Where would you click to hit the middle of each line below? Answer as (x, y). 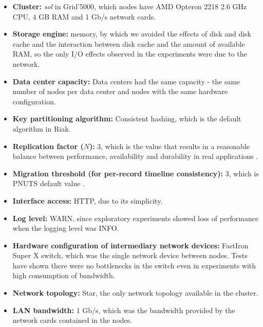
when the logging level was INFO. (66, 228)
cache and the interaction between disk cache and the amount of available (129, 43)
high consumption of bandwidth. (64, 275)
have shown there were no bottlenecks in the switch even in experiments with (134, 265)
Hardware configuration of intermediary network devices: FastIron (130, 245)
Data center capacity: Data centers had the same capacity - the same (126, 81)
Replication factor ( (48, 146)
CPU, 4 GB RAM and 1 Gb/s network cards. (84, 16)
